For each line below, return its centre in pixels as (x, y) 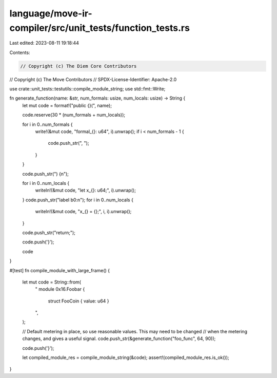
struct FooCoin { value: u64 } (79, 301)
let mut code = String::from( (52, 282)
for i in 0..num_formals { (47, 124)
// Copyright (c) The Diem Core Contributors (78, 66)
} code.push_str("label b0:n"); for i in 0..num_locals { (78, 200)
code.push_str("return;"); (49, 232)
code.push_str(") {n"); (46, 174)
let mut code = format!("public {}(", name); (67, 105)
